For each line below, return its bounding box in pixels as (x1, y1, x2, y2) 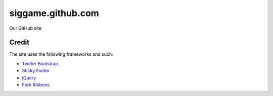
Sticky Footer (22, 68, 50, 74)
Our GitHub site (9, 25, 42, 31)
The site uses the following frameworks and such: (9, 51, 113, 57)
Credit (9, 38, 30, 47)
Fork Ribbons (22, 82, 50, 88)
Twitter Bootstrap (22, 60, 58, 66)
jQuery (22, 74, 36, 80)
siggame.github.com (9, 8, 100, 19)
